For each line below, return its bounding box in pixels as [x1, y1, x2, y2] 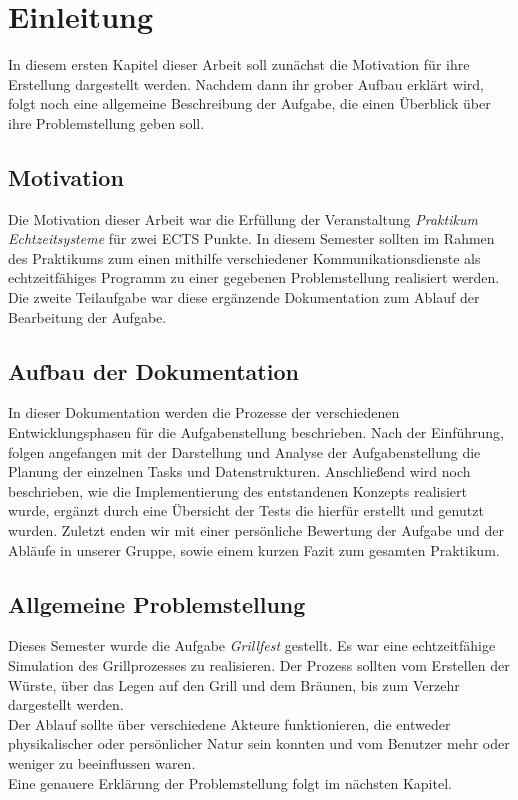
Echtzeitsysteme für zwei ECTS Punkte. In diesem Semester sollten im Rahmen [8, 228, 495, 249]
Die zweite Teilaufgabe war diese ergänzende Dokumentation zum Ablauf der [8, 287, 480, 308]
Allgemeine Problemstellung [8, 588, 306, 619]
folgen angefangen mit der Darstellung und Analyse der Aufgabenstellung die [8, 441, 481, 462]
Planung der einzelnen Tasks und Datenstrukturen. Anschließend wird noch [8, 461, 471, 482]
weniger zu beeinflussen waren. [8, 752, 196, 773]
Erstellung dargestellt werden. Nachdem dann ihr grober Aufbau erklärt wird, [8, 73, 484, 94]
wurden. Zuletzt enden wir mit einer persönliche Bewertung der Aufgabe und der [8, 520, 505, 541]
